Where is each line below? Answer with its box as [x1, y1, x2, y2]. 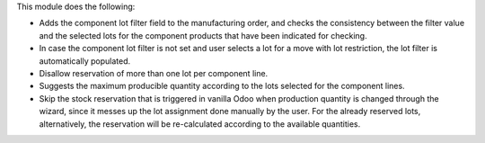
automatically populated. [39, 55, 131, 67]
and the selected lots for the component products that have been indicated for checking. [39, 30, 367, 40]
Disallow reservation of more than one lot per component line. [39, 67, 269, 78]
